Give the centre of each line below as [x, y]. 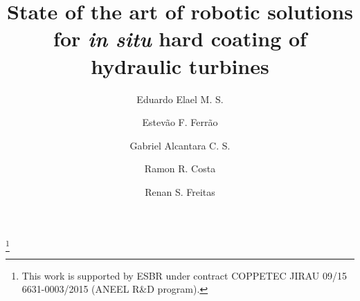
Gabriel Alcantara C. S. [180, 145]
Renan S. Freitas [180, 191]
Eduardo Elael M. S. [180, 99]
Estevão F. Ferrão [180, 122]
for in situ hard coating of [180, 39]
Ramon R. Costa [180, 168]
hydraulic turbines [180, 65]
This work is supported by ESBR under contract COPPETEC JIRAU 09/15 [184, 275]
